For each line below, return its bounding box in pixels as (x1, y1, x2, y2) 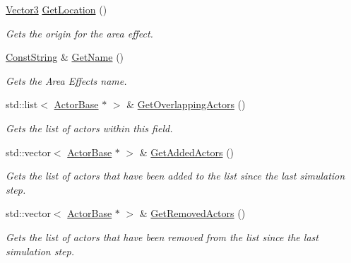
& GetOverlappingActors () (126, 97, 246, 112)
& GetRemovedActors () (139, 206, 246, 221)
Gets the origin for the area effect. (6, 25, 153, 40)
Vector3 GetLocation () (6, 2, 107, 16)
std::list (6, 97, 38, 112)
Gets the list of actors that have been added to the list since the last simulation (6, 168, 345, 183)
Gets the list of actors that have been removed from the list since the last (6, 229, 319, 244)
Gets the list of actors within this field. (6, 120, 173, 135)
